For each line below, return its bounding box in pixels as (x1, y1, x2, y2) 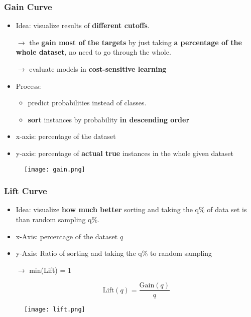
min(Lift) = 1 (29, 264, 72, 275)
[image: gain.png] (24, 166, 85, 173)
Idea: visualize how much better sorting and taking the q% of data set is (16, 204, 247, 215)
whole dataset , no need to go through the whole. (16, 47, 171, 57)
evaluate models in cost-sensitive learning (29, 64, 167, 74)
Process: (16, 80, 41, 91)
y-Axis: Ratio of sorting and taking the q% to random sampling (16, 248, 212, 258)
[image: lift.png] (24, 306, 85, 313)
